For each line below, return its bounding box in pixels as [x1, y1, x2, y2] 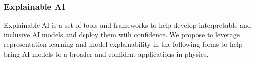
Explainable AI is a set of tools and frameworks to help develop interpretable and [4, 20, 251, 30]
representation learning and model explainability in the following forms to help [4, 39, 243, 49]
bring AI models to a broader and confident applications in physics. [4, 49, 209, 59]
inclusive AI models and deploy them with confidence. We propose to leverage [4, 29, 240, 39]
